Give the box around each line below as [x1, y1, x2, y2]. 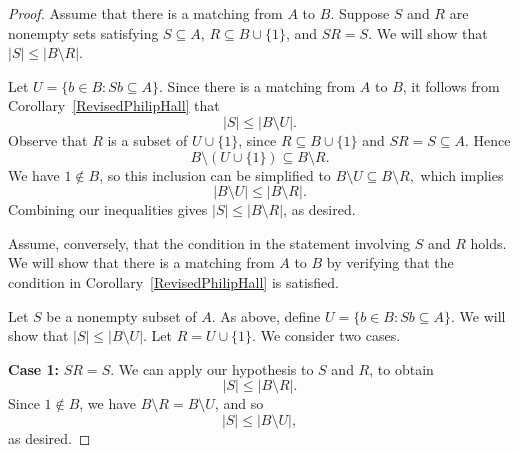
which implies [420, 164, 504, 185]
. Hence [465, 129, 511, 150]
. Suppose [330, 3, 390, 23]
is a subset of [107, 129, 188, 150]
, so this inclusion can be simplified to [99, 164, 331, 185]
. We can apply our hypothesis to [110, 358, 314, 379]
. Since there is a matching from [159, 75, 356, 96]
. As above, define [211, 305, 321, 326]
